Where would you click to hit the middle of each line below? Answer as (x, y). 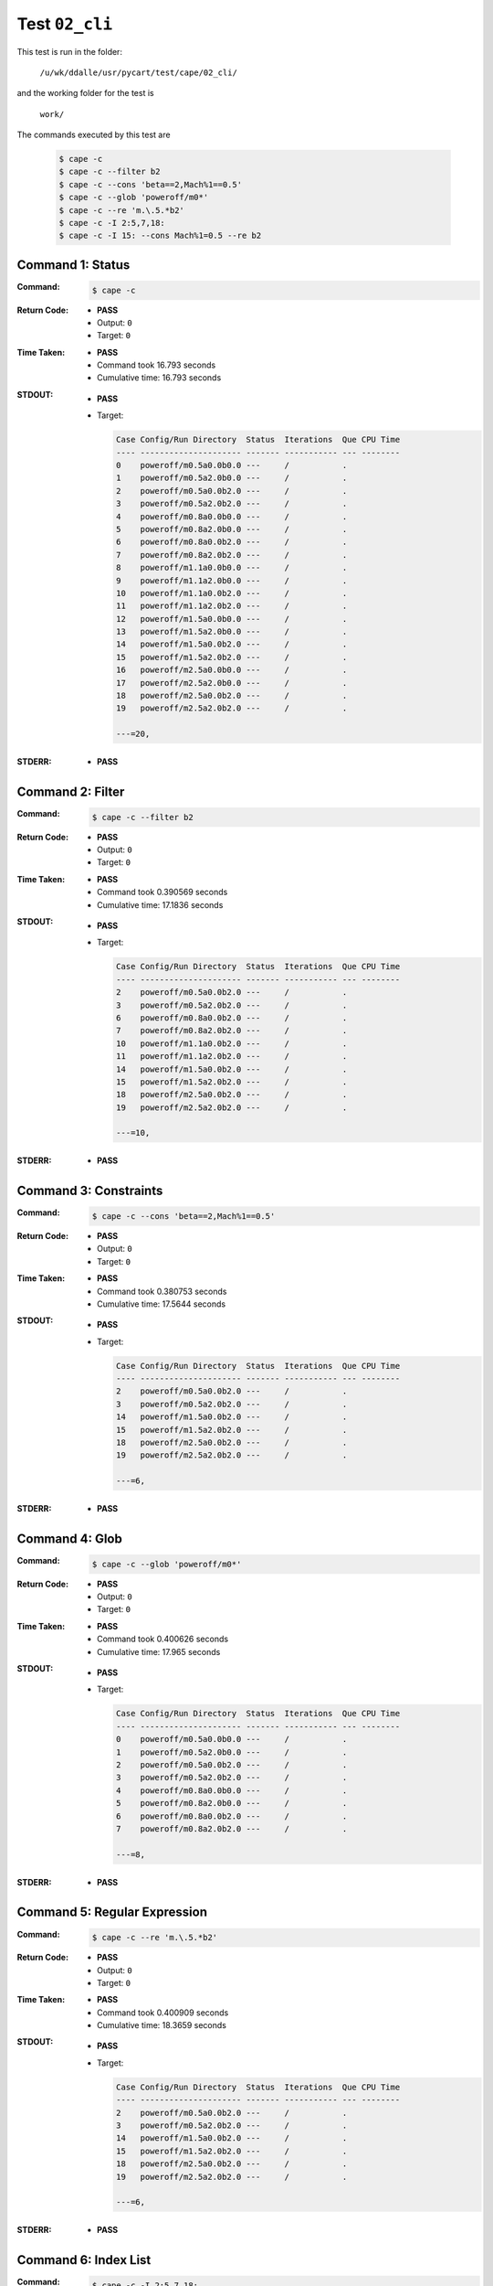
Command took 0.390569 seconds (163, 892)
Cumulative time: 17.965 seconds (159, 1651)
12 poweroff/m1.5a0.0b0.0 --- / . (231, 619)
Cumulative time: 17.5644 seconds (162, 1304)
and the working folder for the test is (85, 93)
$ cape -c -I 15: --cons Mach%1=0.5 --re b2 (160, 236)
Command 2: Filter (71, 792)
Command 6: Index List (84, 2260)
